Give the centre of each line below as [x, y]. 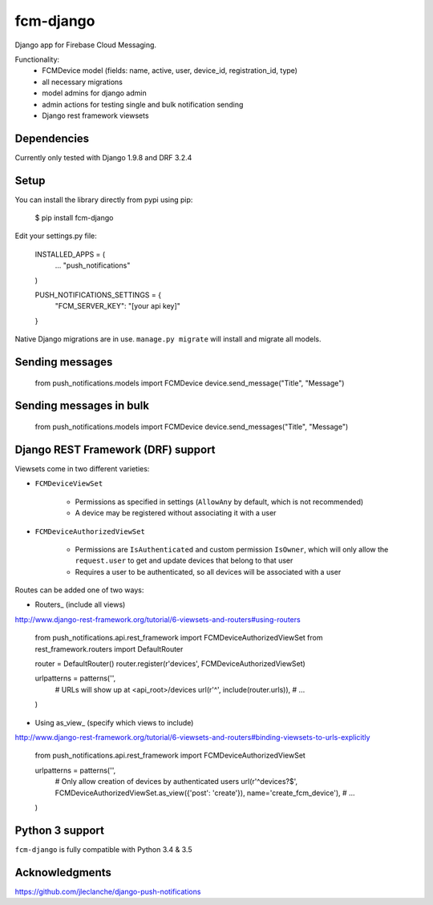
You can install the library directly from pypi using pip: [104, 200]
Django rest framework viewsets [95, 115]
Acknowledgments [63, 873]
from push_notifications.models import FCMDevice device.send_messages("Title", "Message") [192, 427]
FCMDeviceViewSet [69, 484]
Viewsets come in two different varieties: [82, 468]
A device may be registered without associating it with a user [176, 513]
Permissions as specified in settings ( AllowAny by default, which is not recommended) [219, 502]
